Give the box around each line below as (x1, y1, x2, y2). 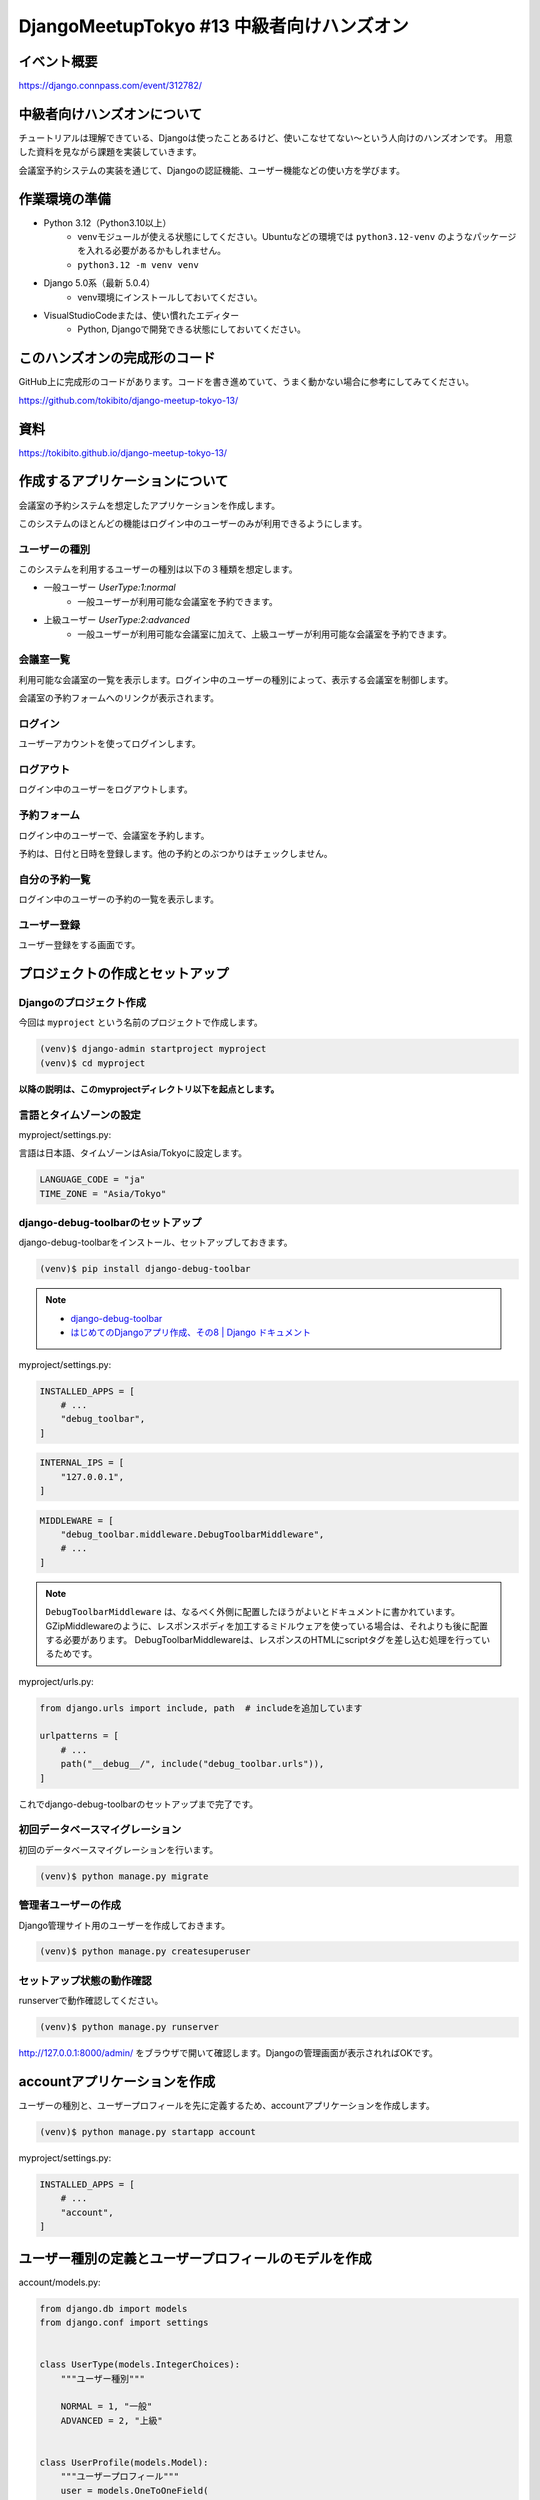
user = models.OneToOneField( (60, 2485, 209, 2496)
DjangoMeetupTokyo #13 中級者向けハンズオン (18, 15, 409, 37)
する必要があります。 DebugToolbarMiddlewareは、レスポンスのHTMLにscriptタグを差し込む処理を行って (45, 1633, 482, 1645)
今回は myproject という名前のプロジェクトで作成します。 (18, 1016, 264, 1029)
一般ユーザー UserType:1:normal (43, 581, 176, 594)
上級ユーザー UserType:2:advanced (43, 614, 190, 626)
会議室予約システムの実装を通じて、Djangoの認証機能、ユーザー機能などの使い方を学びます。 (18, 164, 405, 176)
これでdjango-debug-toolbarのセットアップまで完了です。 (18, 1798, 259, 1810)
